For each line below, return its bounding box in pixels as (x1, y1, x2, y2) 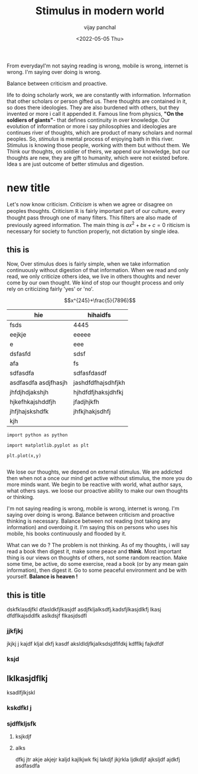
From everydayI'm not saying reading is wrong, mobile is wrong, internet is (7, 62, 189, 69)
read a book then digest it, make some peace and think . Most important (7, 548, 182, 555)
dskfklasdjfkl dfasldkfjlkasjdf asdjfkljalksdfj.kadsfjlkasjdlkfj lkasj (7, 606, 161, 613)
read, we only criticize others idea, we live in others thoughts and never (7, 273, 181, 280)
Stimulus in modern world (35, 4, 165, 18)
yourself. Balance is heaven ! (7, 573, 79, 580)
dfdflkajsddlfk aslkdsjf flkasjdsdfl (7, 612, 87, 619)
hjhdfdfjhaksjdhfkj (73, 388, 124, 397)
